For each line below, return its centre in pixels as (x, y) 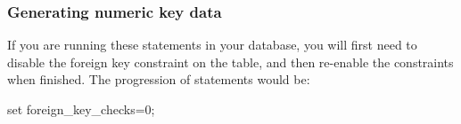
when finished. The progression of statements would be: (159, 79)
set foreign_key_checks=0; (81, 109)
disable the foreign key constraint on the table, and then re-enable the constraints (230, 62)
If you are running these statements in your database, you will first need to (212, 45)
